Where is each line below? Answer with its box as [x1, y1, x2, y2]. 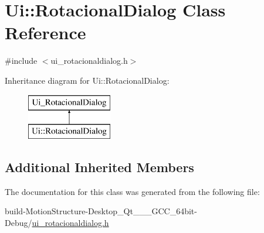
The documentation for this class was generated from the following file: [5, 185, 260, 197]
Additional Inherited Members [5, 158, 194, 176]
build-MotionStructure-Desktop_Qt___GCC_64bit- [5, 205, 197, 217]
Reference [5, 20, 86, 44]
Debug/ [5, 217, 32, 229]
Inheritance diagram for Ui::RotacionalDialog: [5, 74, 170, 86]
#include [5, 54, 38, 67]
